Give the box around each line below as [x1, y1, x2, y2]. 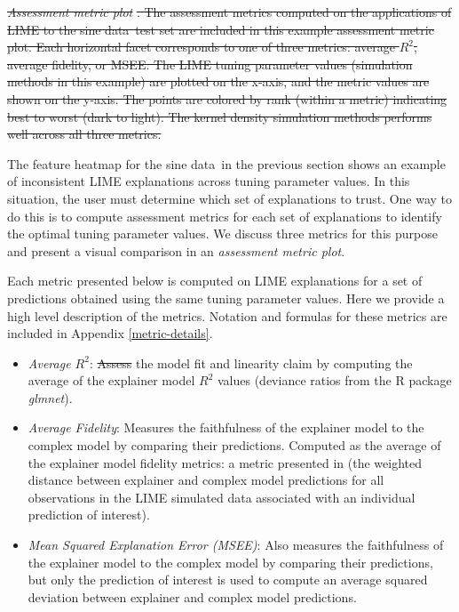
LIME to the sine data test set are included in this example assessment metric [7, 20, 434, 38]
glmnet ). [28, 388, 73, 407]
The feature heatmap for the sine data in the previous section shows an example [7, 154, 446, 173]
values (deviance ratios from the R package [217, 371, 452, 390]
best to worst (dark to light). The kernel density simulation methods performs [7, 107, 432, 125]
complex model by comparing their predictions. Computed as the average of [28, 436, 441, 455]
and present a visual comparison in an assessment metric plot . [7, 241, 345, 260]
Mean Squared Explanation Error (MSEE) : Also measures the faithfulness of [28, 535, 444, 554]
